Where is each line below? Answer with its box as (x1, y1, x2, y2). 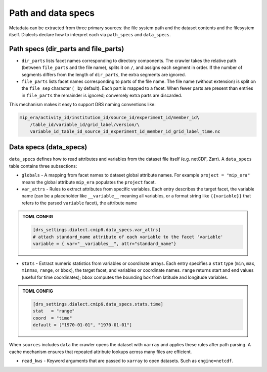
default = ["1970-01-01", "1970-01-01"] (33, 322, 132, 328)
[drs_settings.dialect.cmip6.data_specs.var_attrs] (33, 227, 161, 233)
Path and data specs (9, 7, 95, 18)
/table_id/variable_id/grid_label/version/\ (30, 122, 140, 127)
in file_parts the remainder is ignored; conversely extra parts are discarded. (21, 92, 182, 98)
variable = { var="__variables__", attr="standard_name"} (33, 241, 177, 247)
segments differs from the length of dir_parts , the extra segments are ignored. (21, 71, 186, 77)
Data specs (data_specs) (9, 143, 88, 151)
